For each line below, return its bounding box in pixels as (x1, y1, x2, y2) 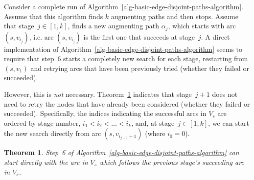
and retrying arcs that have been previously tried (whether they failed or (30, 63, 249, 73)
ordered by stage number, (4, 117, 81, 128)
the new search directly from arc (4, 128, 101, 138)
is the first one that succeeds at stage (83, 31, 195, 42)
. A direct (201, 31, 230, 42)
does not (212, 89, 238, 99)
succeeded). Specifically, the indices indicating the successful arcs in (4, 108, 207, 118)
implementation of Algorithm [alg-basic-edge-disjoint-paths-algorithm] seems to (4, 44, 242, 54)
